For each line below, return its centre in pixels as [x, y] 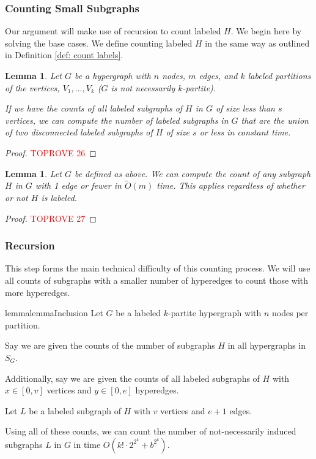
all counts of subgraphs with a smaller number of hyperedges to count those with [157, 280]
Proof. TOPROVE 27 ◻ [51, 218]
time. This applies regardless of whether [231, 185]
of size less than [245, 108]
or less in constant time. [245, 132]
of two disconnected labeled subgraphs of [79, 132]
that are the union [275, 120]
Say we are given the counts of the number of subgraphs [110, 345]
